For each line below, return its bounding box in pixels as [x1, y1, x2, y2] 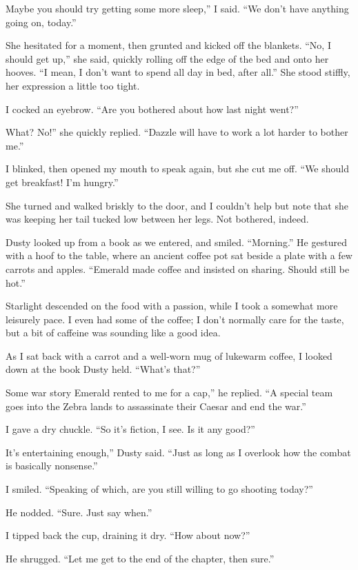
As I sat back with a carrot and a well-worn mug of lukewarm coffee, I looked [6, 348, 332, 363]
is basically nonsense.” [6, 458, 98, 473]
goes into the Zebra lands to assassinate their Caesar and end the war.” [6, 398, 306, 413]
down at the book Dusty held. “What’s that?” [6, 362, 201, 376]
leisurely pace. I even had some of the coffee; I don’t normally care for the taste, [6, 312, 344, 326]
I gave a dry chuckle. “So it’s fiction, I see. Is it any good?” [6, 422, 255, 436]
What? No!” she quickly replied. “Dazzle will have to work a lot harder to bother [6, 125, 348, 139]
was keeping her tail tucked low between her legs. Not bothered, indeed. [6, 212, 309, 226]
